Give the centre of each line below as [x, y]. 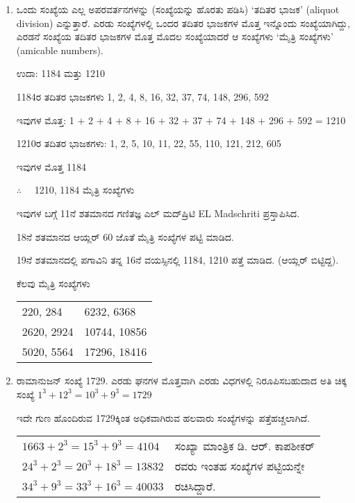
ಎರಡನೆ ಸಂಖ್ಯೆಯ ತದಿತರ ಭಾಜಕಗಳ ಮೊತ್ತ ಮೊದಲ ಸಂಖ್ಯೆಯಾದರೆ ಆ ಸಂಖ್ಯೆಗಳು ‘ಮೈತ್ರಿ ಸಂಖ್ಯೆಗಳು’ [175, 36]
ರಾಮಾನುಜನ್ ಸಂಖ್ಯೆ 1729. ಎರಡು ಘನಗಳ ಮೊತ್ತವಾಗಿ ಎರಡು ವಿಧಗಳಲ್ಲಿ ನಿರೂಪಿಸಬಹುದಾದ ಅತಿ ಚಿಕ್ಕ [182, 381]
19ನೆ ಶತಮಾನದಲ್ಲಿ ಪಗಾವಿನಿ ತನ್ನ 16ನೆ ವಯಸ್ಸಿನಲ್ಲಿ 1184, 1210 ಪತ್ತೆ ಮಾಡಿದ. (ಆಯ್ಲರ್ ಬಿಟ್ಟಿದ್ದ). [177, 260]
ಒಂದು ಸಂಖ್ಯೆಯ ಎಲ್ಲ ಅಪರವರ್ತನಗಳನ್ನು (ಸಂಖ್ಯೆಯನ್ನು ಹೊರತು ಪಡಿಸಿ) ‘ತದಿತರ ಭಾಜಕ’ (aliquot [178, 9]
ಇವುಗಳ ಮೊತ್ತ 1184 [51, 166]
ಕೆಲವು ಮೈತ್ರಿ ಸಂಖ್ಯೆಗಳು [53, 283]
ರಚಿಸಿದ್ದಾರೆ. [195, 486]
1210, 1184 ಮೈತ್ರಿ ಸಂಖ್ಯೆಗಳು [84, 190]
